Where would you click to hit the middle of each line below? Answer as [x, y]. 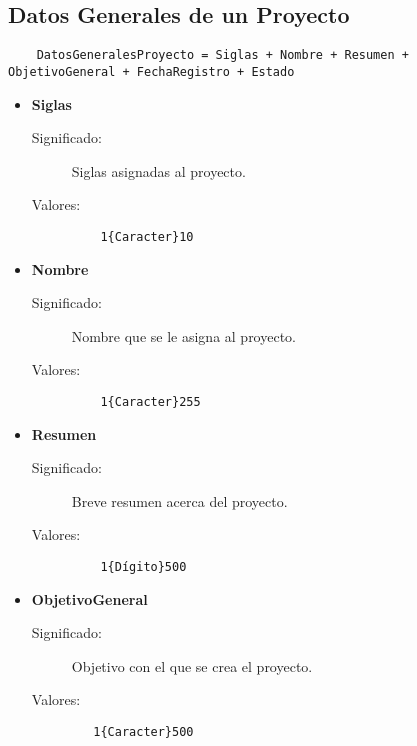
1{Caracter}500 [143, 731]
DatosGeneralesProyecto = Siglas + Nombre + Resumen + [222, 55]
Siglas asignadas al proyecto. [158, 170]
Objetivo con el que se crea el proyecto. [192, 665]
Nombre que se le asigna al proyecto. [183, 335]
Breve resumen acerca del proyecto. [179, 500]
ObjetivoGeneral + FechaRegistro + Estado [151, 71]
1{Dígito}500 [143, 566]
